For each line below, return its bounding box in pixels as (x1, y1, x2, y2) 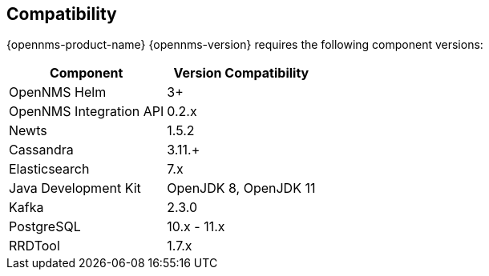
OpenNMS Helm (9, 84, 107, 101)
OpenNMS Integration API (9, 103, 164, 120)
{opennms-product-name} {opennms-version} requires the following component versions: (6, 38, 483, 52)
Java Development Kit (9, 180, 141, 197)
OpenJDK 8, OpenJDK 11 (167, 180, 316, 197)
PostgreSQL (9, 218, 81, 235)
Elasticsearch (9, 161, 90, 178)
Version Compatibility (173, 65, 309, 82)
